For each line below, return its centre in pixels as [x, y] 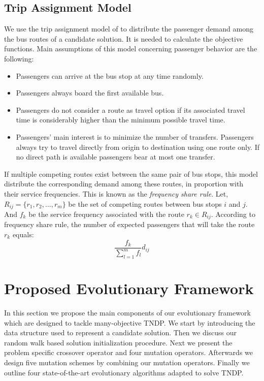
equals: [23, 234]
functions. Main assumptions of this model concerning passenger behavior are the [131, 49]
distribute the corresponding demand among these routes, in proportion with [124, 184]
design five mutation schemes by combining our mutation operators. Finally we [127, 362]
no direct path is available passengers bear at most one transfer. [115, 157]
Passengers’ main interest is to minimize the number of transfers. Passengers [135, 136]
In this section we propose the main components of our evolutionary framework [127, 312]
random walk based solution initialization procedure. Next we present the [118, 342]
